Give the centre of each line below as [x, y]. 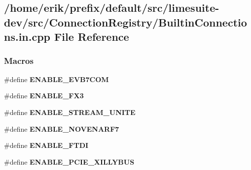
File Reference [92, 37]
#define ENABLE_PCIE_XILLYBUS [69, 161]
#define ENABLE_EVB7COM [56, 79]
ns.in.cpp [27, 37]
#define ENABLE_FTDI [46, 145]
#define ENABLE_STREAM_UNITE [70, 112]
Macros [19, 61]
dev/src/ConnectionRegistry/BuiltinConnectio [125, 22]
